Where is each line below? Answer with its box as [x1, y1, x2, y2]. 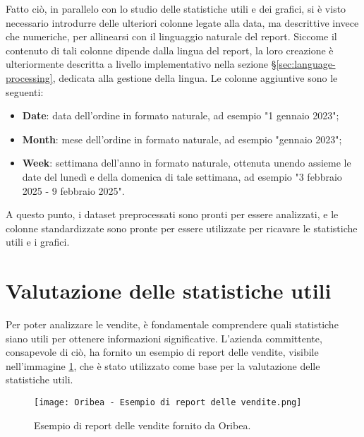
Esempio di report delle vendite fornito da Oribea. [34, 417, 251, 432]
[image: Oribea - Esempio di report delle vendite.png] [34, 397, 302, 407]
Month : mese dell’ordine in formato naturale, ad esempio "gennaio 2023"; [22, 131, 342, 146]
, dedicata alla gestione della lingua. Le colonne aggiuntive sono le [52, 70, 338, 85]
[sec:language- [276, 56, 336, 71]
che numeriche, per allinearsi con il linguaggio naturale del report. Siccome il [6, 29, 337, 44]
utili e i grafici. [6, 234, 70, 249]
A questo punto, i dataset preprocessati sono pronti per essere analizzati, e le [6, 207, 339, 222]
